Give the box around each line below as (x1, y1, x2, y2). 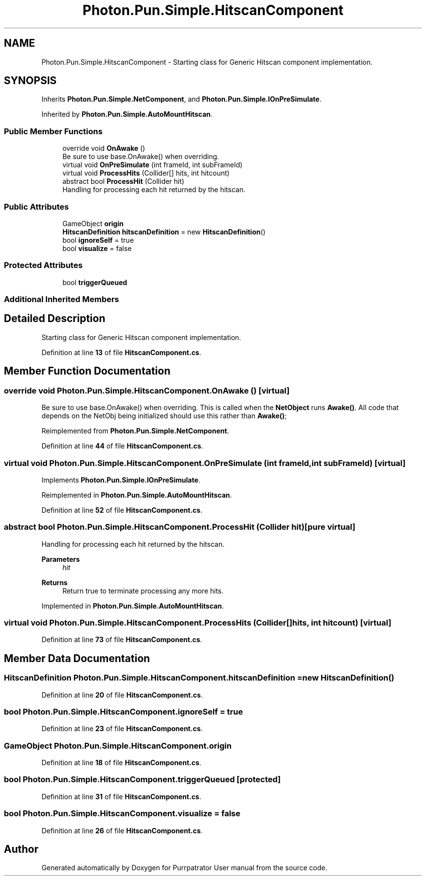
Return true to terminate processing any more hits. (62, 586, 224, 595)
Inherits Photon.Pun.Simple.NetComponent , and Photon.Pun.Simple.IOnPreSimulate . (41, 95, 321, 104)
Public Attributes (4, 201, 69, 212)
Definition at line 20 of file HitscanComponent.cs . (41, 690, 203, 699)
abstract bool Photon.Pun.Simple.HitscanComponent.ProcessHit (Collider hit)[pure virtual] (4, 522, 355, 532)
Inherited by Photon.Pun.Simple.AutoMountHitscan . (41, 110, 213, 119)
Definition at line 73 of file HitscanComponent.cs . (41, 635, 202, 644)
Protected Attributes (4, 260, 83, 270)
